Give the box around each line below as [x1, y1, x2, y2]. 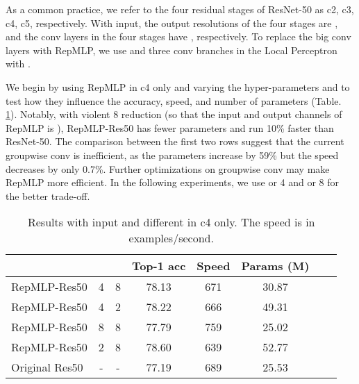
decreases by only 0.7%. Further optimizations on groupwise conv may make [6, 161, 330, 176]
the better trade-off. [6, 188, 90, 203]
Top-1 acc [131, 258, 186, 274]
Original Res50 [11, 359, 83, 376]
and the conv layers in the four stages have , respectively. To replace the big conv [6, 29, 351, 44]
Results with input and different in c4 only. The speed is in [27, 214, 315, 231]
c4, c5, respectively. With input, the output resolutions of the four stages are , [6, 15, 338, 30]
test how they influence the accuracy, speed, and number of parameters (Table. [6, 93, 342, 108]
